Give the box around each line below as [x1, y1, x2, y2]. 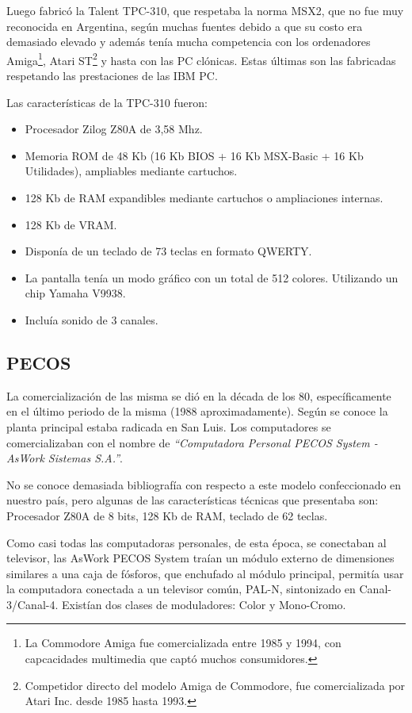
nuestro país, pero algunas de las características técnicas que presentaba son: [6, 492, 379, 508]
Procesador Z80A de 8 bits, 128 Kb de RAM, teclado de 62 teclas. [6, 507, 328, 523]
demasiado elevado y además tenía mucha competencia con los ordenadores [6, 33, 371, 50]
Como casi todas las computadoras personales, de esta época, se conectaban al [6, 534, 387, 550]
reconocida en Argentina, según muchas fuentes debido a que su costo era [6, 17, 363, 34]
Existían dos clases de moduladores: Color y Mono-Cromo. [61, 596, 346, 612]
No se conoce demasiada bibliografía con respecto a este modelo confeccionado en [6, 476, 402, 493]
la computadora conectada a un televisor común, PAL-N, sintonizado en [6, 581, 356, 597]
